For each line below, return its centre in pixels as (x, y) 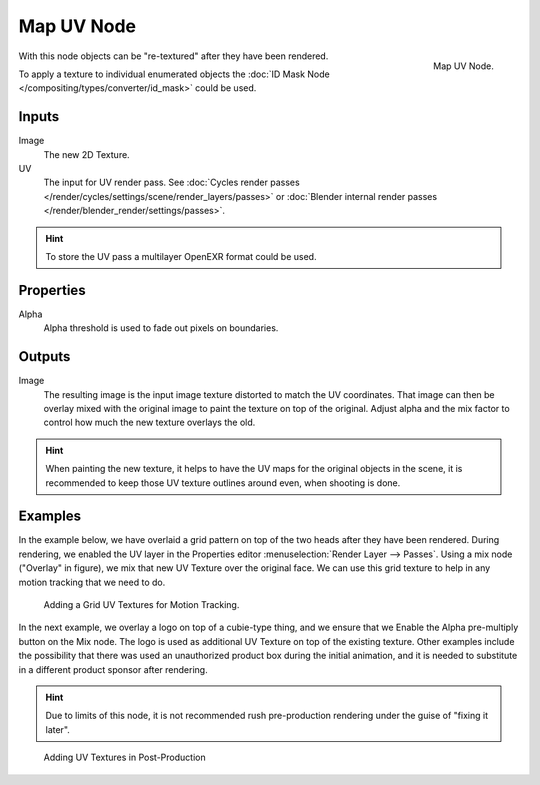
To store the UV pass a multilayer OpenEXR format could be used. (181, 256)
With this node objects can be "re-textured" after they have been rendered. (173, 56)
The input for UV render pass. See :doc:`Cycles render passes (171, 182)
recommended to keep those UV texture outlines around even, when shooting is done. (223, 482)
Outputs (44, 356)
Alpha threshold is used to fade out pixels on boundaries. (161, 328)
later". (57, 729)
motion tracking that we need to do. (92, 582)
